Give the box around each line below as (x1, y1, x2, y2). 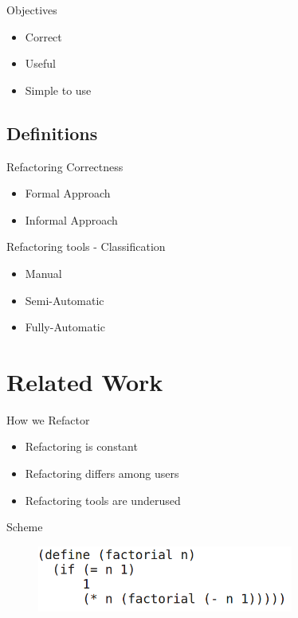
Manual (25, 264, 62, 281)
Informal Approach (25, 211, 118, 228)
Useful (25, 55, 56, 72)
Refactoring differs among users (25, 465, 179, 482)
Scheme (6, 518, 43, 535)
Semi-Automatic (25, 291, 104, 308)
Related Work (6, 365, 163, 397)
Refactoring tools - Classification (6, 238, 166, 255)
